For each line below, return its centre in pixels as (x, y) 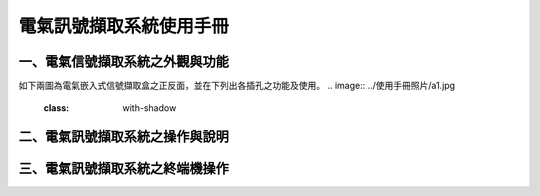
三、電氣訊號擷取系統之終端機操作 (123, 168)
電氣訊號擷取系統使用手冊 (124, 26)
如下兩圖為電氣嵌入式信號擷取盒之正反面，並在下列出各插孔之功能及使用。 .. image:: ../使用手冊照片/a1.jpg (236, 86)
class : (56, 108)
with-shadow (149, 108)
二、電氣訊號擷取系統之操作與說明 (123, 136)
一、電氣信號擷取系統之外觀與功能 (123, 61)
